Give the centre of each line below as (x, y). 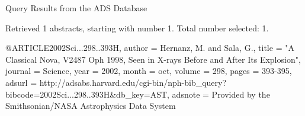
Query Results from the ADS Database (76, 8)
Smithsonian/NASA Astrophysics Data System (91, 106)
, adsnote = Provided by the (219, 94)
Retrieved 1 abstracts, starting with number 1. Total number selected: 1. (137, 28)
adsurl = (21, 82)
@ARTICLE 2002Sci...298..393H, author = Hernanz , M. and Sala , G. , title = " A (150, 48)
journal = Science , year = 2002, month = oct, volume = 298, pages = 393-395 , (149, 71)
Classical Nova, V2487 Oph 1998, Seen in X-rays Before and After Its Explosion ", (153, 59)
